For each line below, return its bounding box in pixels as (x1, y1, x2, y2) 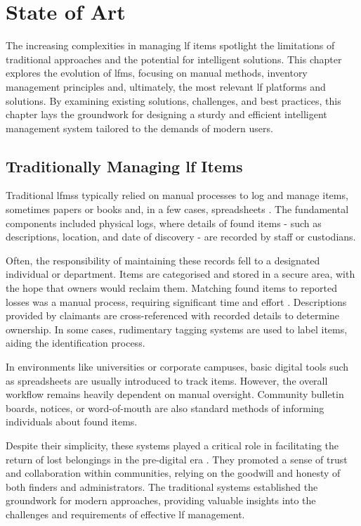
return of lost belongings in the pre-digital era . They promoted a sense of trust (6, 451, 348, 466)
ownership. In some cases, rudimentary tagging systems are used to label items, (6, 321, 348, 336)
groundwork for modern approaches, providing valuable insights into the (6, 493, 316, 508)
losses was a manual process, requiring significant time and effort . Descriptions (6, 294, 347, 309)
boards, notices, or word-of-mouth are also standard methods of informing (6, 400, 324, 415)
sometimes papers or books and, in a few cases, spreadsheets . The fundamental (6, 202, 349, 217)
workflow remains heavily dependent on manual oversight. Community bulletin (6, 387, 344, 402)
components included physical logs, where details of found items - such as (6, 215, 322, 230)
